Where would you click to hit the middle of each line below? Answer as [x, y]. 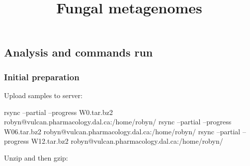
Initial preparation [42, 77]
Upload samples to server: [43, 95]
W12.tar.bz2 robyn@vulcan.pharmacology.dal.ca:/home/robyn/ [127, 141]
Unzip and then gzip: [36, 157]
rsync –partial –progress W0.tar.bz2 [59, 112]
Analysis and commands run [79, 52]
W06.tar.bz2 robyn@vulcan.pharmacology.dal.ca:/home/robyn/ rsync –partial [122, 131]
